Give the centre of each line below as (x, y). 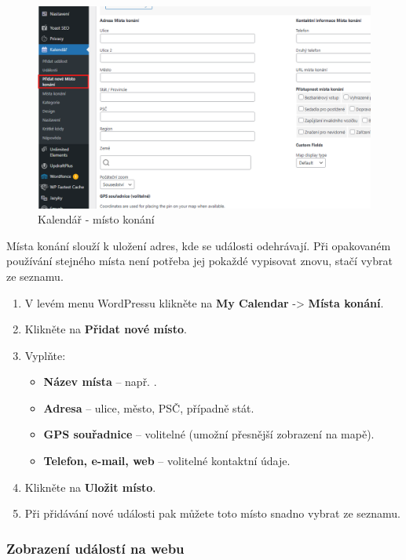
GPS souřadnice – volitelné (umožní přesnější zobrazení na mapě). (209, 434)
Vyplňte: (45, 355)
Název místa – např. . (100, 382)
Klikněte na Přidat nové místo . (106, 329)
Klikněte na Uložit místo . (90, 487)
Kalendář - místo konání (96, 219)
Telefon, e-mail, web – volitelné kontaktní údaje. (167, 461)
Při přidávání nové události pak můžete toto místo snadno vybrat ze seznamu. (212, 513)
